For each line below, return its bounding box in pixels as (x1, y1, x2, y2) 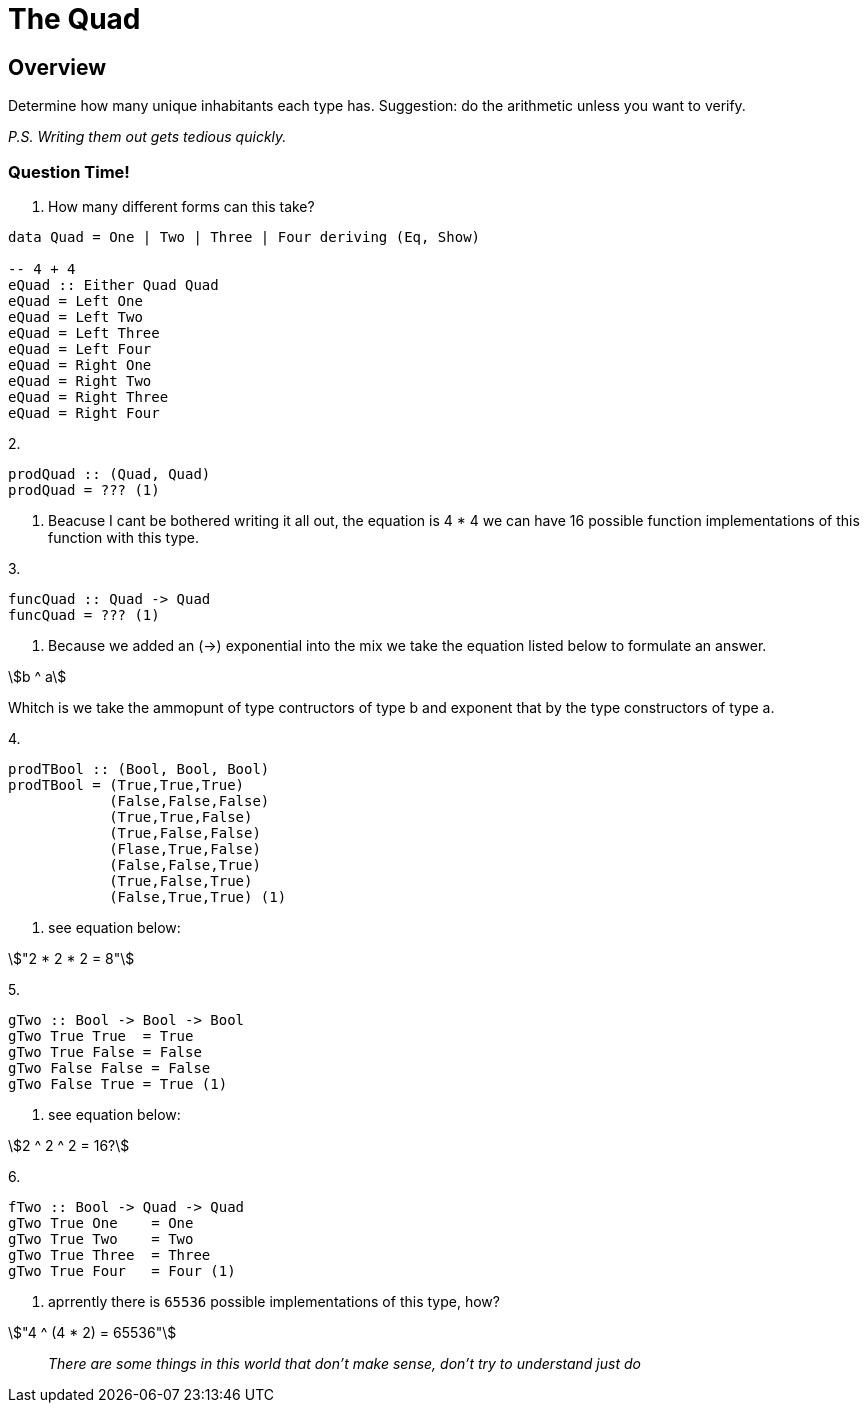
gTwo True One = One (8, 1214, 194, 1231)
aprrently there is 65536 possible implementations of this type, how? (48, 1292, 500, 1310)
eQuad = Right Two (8, 372, 152, 389)
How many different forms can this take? (48, 197, 315, 215)
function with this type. (48, 528, 200, 546)
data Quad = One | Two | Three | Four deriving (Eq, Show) (8, 228, 481, 245)
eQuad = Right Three (8, 388, 169, 405)
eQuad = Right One (8, 356, 152, 373)
